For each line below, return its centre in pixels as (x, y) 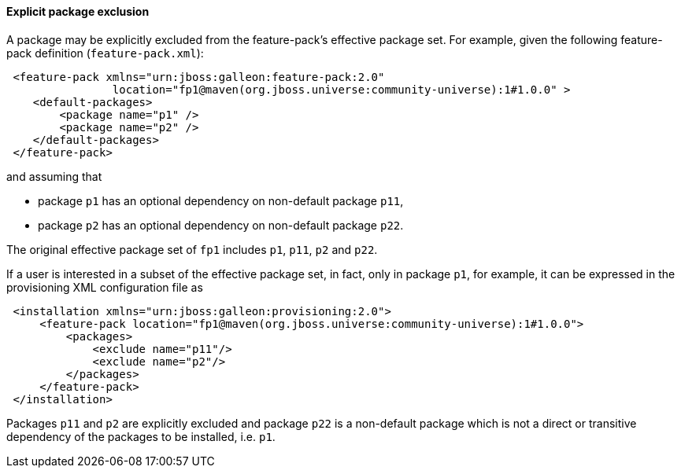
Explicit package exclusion (78, 11)
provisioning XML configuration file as (105, 287)
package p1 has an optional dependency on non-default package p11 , (221, 200)
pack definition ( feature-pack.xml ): (105, 53)
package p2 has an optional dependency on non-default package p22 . (221, 225)
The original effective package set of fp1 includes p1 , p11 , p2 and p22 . (192, 249)
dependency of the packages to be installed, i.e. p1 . (141, 436)
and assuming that (54, 176)
